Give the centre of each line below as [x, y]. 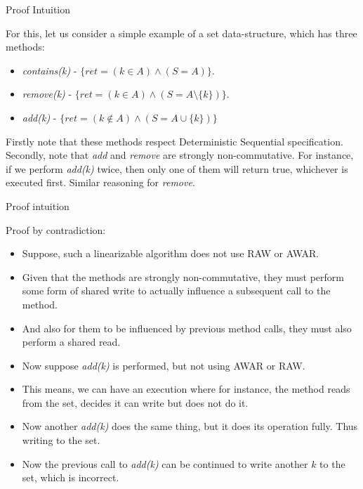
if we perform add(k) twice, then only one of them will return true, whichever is [177, 168]
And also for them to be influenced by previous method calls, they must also [187, 328]
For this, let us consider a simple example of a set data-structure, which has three [181, 33]
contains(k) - [49, 70]
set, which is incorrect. [71, 477]
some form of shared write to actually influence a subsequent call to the [176, 291]
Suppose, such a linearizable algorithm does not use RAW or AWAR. [171, 253]
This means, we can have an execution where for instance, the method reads [186, 389]
